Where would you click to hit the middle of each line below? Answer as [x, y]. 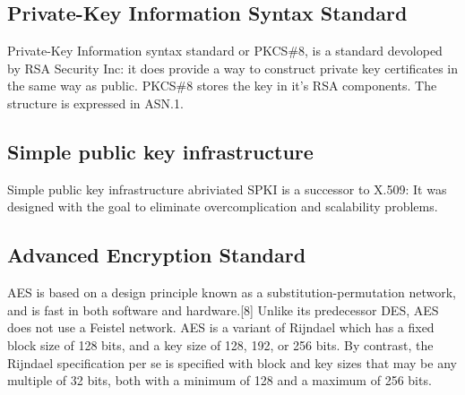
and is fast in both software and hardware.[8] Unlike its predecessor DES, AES [223, 309]
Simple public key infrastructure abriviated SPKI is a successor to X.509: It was [227, 189]
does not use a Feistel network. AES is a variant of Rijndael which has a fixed [221, 327]
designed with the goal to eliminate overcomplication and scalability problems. [223, 206]
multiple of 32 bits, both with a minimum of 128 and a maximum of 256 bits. [220, 380]
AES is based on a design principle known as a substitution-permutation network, [232, 292]
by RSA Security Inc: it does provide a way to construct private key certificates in [233, 68]
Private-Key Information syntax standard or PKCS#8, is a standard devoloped [225, 51]
